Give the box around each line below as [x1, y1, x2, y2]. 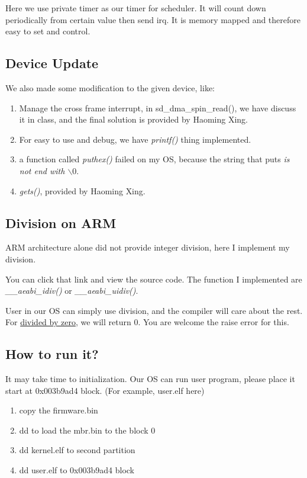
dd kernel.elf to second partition [19, 444, 135, 456]
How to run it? [5, 345, 99, 363]
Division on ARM [5, 213, 117, 232]
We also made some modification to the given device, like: [5, 81, 215, 94]
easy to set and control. [5, 25, 91, 37]
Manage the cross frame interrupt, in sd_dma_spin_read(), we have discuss [19, 101, 296, 114]
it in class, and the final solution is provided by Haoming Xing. [19, 113, 248, 126]
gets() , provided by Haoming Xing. [19, 184, 146, 197]
